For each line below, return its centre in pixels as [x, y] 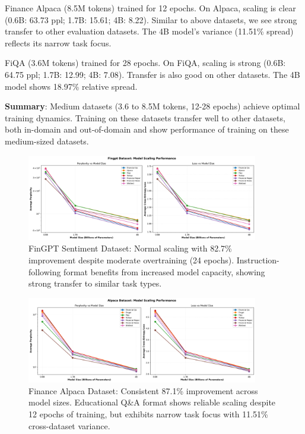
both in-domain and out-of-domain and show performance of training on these [147, 129]
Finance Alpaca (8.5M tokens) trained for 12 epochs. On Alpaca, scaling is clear [150, 8]
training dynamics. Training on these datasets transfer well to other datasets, [145, 117]
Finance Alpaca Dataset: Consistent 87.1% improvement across [143, 390]
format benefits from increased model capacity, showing [164, 271]
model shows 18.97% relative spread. [71, 86]
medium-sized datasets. [47, 141]
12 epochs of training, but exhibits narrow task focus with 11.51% [148, 413]
